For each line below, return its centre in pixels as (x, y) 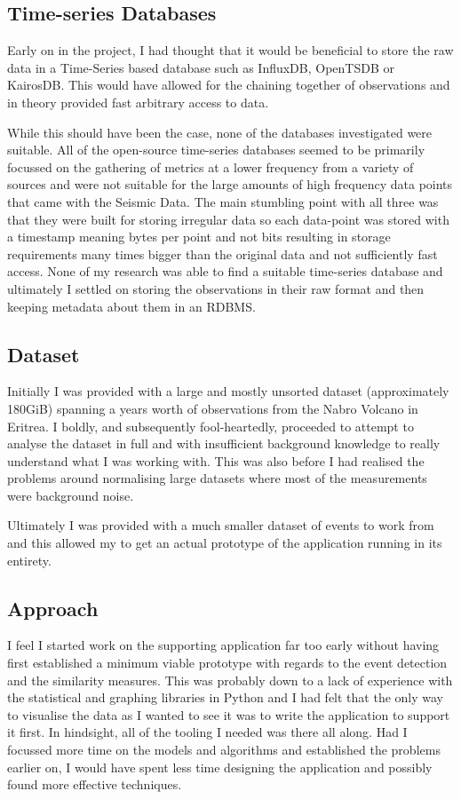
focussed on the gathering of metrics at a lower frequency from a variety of (211, 166)
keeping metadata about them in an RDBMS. (131, 306)
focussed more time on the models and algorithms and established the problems (224, 750)
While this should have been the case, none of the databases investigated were (220, 132)
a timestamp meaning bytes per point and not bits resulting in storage (199, 237)
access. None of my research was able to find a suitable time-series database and (225, 271)
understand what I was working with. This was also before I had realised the (216, 460)
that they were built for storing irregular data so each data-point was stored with (228, 219)
